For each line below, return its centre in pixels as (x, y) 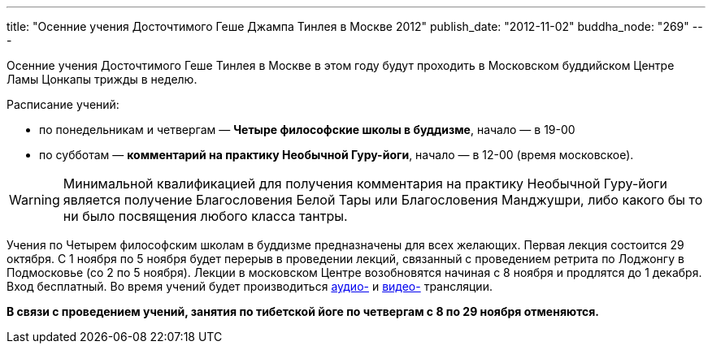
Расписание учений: (63, 104)
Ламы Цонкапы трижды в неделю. (102, 79)
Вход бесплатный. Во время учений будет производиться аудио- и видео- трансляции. (250, 286)
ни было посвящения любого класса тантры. (205, 216)
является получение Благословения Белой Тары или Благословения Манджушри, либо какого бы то (383, 200)
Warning (35, 200)
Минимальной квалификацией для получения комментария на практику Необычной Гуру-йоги (365, 184)
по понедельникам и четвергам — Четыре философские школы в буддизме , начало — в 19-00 (307, 130)
